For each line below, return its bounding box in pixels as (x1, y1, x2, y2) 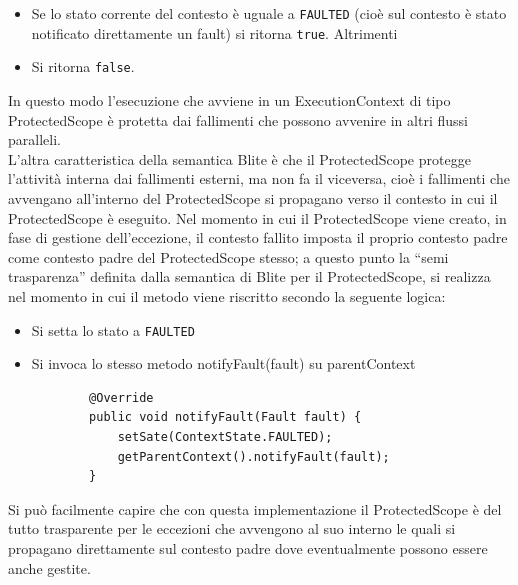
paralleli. (8, 129, 61, 150)
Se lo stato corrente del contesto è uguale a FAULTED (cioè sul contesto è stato (31, 3, 507, 23)
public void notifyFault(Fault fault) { (89, 410, 362, 425)
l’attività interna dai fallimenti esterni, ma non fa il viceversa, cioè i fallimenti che (8, 168, 510, 189)
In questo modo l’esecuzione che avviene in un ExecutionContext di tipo (8, 89, 451, 110)
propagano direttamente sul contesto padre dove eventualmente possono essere (8, 537, 488, 558)
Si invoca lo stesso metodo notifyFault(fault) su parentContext (31, 353, 416, 374)
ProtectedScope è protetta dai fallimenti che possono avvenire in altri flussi (8, 109, 468, 130)
